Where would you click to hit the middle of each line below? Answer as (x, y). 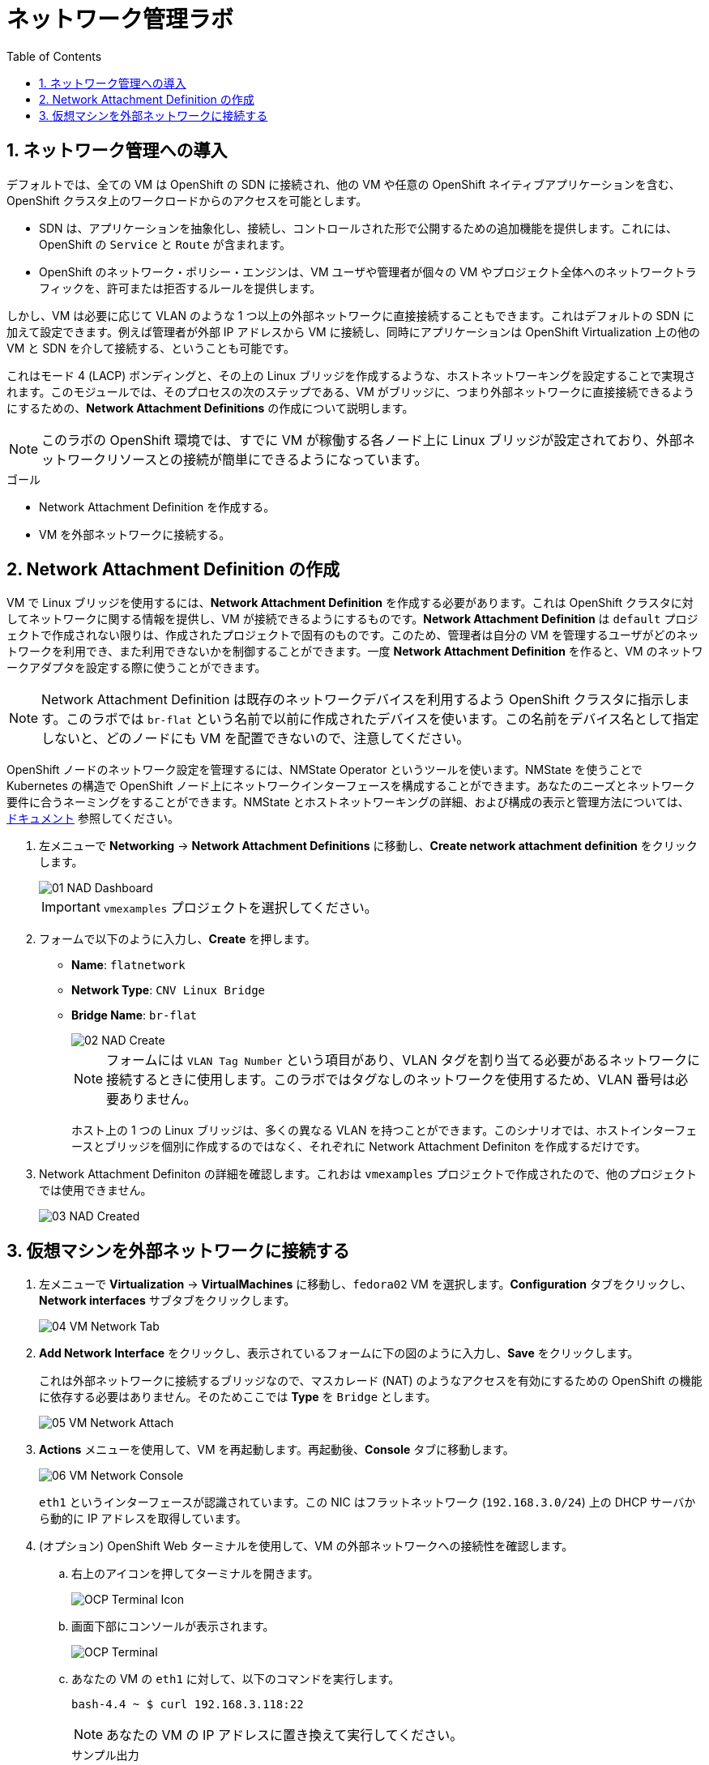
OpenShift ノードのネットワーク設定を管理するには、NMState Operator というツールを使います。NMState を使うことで (325, 770)
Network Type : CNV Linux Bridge (168, 990)
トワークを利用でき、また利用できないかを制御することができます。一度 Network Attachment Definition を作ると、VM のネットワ (355, 652)
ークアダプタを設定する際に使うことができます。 (137, 668)
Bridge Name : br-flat (135, 1015)
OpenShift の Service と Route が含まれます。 (165, 244)
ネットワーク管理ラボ (120, 19)
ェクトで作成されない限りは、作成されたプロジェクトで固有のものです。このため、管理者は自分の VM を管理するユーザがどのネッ (353, 635)
